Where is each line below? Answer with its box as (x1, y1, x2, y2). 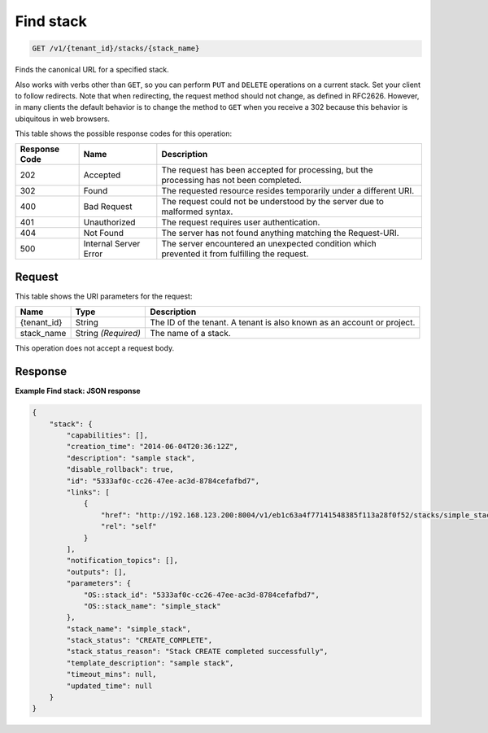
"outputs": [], (66, 567, 128, 577)
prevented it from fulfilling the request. (161, 248, 309, 260)
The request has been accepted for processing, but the (161, 164, 373, 176)
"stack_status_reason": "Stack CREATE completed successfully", (66, 647, 329, 657)
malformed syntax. (161, 206, 233, 217)
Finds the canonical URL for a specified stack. (15, 65, 170, 75)
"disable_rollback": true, (66, 465, 174, 474)
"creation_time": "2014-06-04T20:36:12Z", (66, 442, 239, 452)
